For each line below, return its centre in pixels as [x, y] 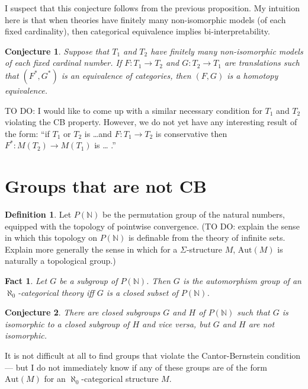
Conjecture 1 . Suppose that [57, 51]
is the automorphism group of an [242, 281]
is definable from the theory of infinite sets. [207, 237]
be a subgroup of [89, 281]
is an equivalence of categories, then [126, 75]
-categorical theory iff [56, 292]
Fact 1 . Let [26, 281]
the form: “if [27, 133]
